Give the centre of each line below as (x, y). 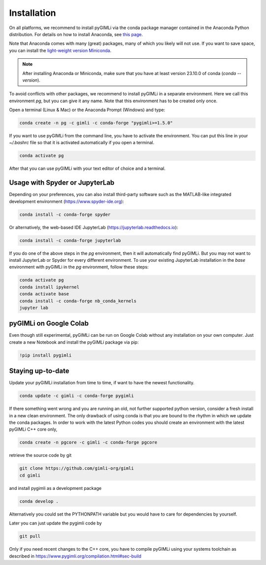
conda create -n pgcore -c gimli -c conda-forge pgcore (88, 443)
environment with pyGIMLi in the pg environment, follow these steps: (79, 267)
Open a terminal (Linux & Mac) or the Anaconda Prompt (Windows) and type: (87, 110)
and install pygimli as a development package (55, 488)
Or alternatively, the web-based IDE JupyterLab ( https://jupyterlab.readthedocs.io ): (94, 227)
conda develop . (39, 501)
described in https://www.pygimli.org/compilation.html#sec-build (75, 556)
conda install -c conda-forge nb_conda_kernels (78, 301)
